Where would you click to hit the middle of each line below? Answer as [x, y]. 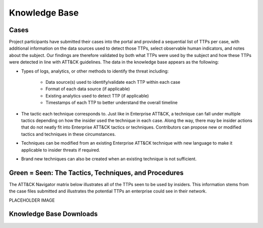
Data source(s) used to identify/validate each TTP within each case [113, 82]
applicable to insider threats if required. [61, 150]
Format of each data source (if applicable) [88, 89]
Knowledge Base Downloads [53, 214]
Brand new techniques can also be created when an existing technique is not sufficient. [109, 159]
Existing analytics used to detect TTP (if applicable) [97, 95]
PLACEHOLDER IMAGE [32, 200]
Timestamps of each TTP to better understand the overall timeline [112, 103]
